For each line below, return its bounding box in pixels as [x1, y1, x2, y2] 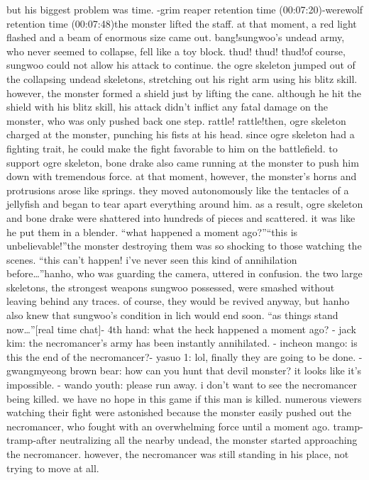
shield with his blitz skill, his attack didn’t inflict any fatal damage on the [6, 99, 329, 114]
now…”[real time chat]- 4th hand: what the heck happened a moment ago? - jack [6, 321, 356, 336]
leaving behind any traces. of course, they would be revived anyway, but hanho [6, 294, 350, 308]
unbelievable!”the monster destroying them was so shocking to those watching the [6, 238, 362, 253]
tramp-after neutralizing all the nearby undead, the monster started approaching [6, 432, 358, 447]
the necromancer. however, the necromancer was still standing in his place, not [6, 447, 349, 461]
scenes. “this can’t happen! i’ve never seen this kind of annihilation [6, 252, 297, 267]
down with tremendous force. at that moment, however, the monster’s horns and [6, 169, 357, 184]
